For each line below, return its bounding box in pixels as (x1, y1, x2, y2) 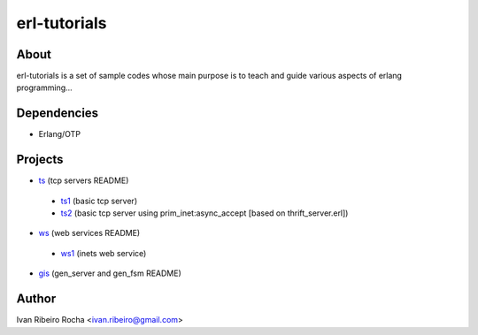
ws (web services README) (38, 228, 141, 239)
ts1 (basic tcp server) (60, 195, 137, 206)
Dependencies (16, 106, 99, 121)
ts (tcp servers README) (38, 175, 129, 186)
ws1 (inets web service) (60, 247, 147, 258)
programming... (16, 82, 73, 93)
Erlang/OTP (38, 129, 81, 140)
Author (16, 292, 57, 307)
